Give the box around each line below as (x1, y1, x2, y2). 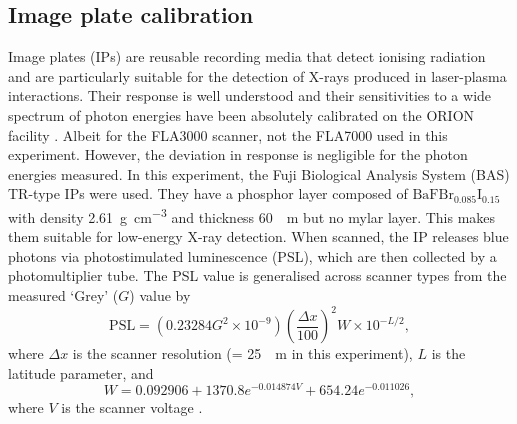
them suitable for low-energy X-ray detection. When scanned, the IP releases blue (8, 226, 509, 247)
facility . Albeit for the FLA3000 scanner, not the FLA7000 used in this (8, 124, 448, 145)
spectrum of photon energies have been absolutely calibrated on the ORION (8, 104, 475, 125)
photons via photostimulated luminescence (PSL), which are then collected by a (8, 245, 497, 266)
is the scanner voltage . (61, 397, 203, 418)
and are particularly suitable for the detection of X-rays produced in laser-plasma (8, 65, 507, 86)
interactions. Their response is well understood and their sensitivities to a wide (8, 85, 492, 106)
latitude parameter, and (8, 362, 154, 383)
